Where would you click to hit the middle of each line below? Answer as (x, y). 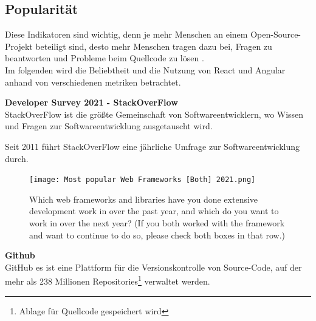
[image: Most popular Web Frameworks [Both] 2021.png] (143, 180)
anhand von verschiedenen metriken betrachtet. (93, 82)
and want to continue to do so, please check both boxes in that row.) (157, 235)
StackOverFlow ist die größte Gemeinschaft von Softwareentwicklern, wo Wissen (154, 114)
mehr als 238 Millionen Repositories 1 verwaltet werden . (108, 280)
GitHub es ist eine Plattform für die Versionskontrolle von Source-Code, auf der (153, 267)
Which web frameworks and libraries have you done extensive (144, 199)
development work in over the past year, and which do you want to (154, 211)
